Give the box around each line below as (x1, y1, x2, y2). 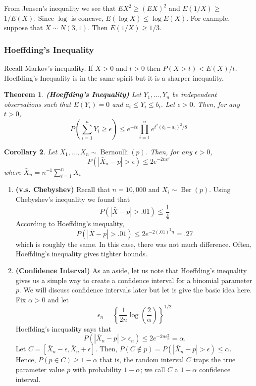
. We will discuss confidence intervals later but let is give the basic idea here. (19, 285, 252, 295)
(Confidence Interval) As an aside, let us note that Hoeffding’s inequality (15, 265, 247, 275)
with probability (72, 364, 122, 375)
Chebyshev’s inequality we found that (15, 193, 130, 204)
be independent (172, 89, 217, 99)
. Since (34, 12, 54, 23)
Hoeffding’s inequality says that (15, 323, 111, 334)
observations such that (4, 98, 71, 109)
